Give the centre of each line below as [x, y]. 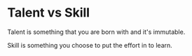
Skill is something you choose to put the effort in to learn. [90, 45]
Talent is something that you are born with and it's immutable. [96, 32]
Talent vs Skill [48, 13]
